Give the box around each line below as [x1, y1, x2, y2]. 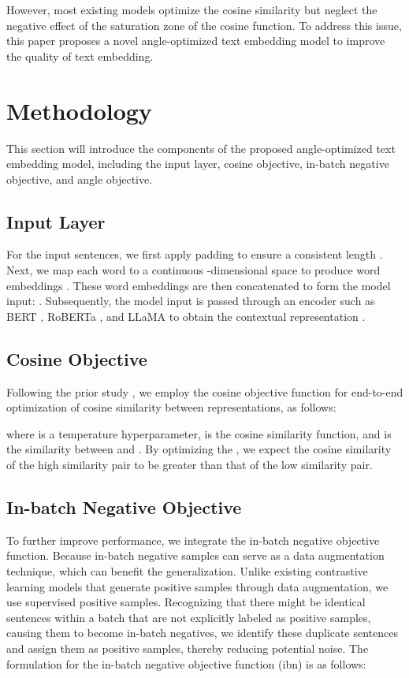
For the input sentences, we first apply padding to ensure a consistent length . [6, 246, 383, 263]
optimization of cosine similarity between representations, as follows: [6, 399, 336, 415]
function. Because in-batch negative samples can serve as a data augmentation [6, 547, 385, 564]
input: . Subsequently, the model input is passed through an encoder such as [6, 292, 375, 309]
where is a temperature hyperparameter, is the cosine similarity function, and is [6, 425, 392, 441]
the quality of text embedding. [6, 47, 154, 64]
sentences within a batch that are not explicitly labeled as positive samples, [6, 609, 371, 625]
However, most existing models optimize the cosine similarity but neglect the [6, 2, 377, 17]
